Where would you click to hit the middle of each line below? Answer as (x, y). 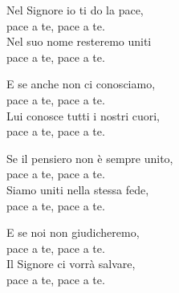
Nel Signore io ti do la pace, (75, 10)
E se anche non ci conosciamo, (81, 84)
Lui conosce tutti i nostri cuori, (83, 115)
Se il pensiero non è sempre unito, (90, 158)
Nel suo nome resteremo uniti (79, 41)
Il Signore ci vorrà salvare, (71, 264)
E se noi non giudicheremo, (73, 232)
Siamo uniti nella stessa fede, (78, 189)
